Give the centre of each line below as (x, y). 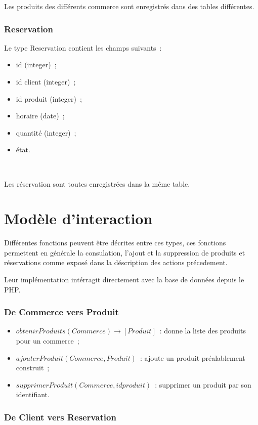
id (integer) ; (36, 65)
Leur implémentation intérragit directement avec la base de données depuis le (124, 280)
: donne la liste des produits (203, 331)
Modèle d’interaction (78, 218)
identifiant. (33, 394)
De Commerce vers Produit (61, 312)
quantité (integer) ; (46, 132)
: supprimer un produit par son (203, 384)
